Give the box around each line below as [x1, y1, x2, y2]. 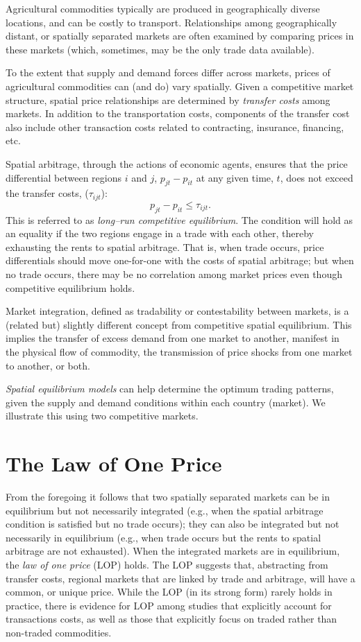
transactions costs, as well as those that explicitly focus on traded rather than [6, 611, 337, 626]
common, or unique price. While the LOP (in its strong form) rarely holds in [6, 584, 333, 599]
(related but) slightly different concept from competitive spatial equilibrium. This [6, 317, 352, 331]
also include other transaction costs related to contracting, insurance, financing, [6, 119, 344, 134]
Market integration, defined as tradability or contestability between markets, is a [6, 304, 349, 318]
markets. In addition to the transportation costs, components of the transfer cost [6, 106, 350, 121]
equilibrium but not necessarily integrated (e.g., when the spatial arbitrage [6, 503, 324, 517]
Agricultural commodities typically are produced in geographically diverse [6, 1, 320, 15]
